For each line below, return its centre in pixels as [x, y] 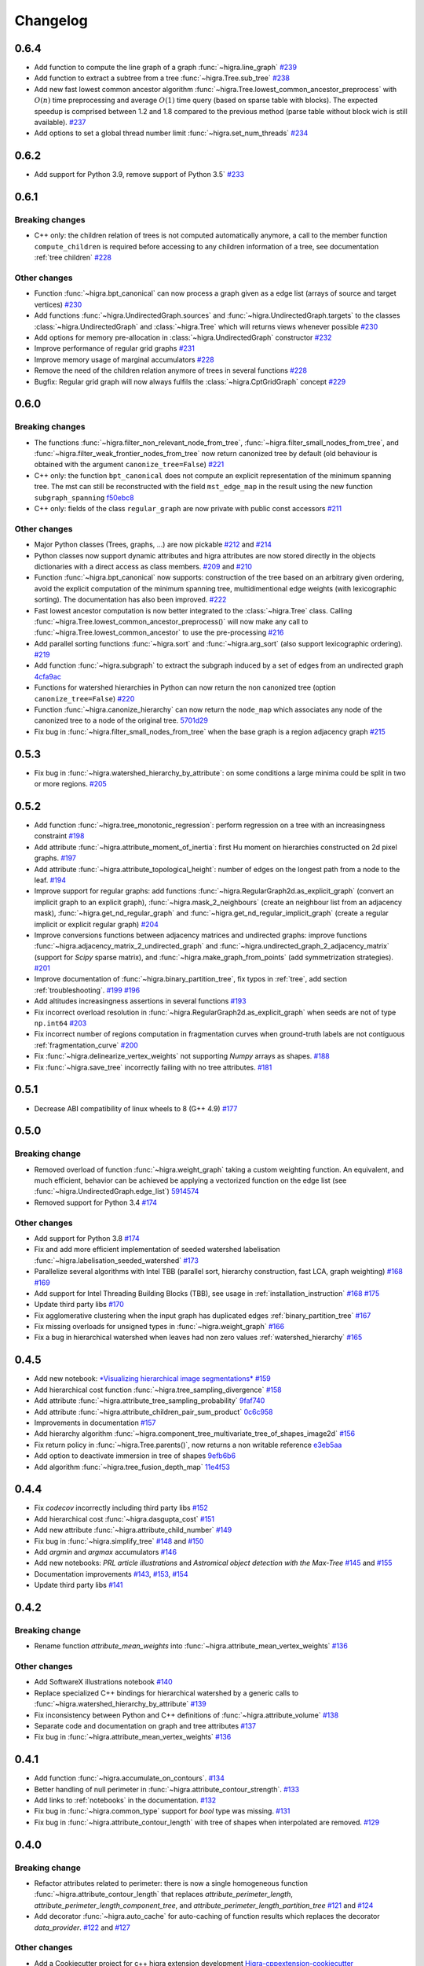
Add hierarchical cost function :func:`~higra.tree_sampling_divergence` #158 [158, 1390]
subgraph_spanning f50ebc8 [84, 497]
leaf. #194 [50, 880]
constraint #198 [59, 836]
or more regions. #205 [71, 784]
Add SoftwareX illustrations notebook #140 [103, 1682]
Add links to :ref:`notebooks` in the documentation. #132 [125, 1800]
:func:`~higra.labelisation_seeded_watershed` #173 [117, 1260]
